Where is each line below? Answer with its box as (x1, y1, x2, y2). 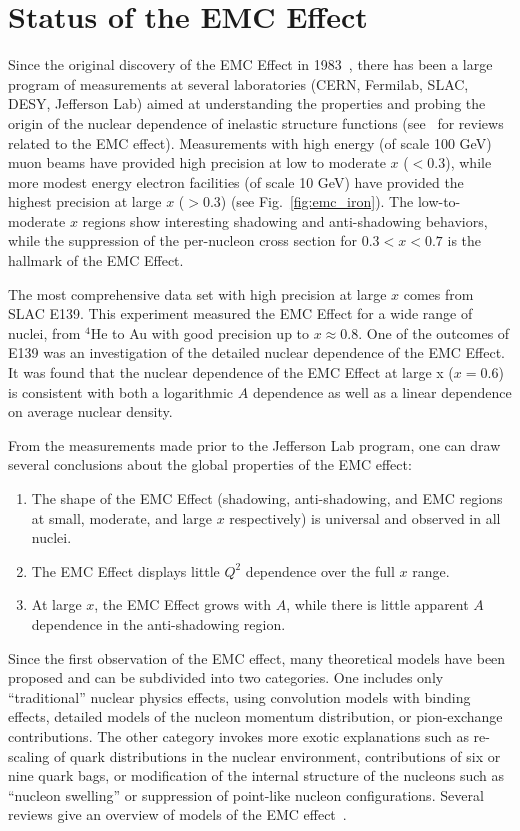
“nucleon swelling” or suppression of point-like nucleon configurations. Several (8, 784, 484, 805)
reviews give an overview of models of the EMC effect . (8, 804, 347, 825)
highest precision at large (8, 191, 162, 212)
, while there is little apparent (286, 594, 469, 615)
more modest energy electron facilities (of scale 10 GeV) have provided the (8, 171, 464, 192)
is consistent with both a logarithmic (8, 381, 234, 402)
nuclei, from (8, 322, 81, 343)
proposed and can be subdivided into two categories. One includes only (8, 667, 444, 688)
